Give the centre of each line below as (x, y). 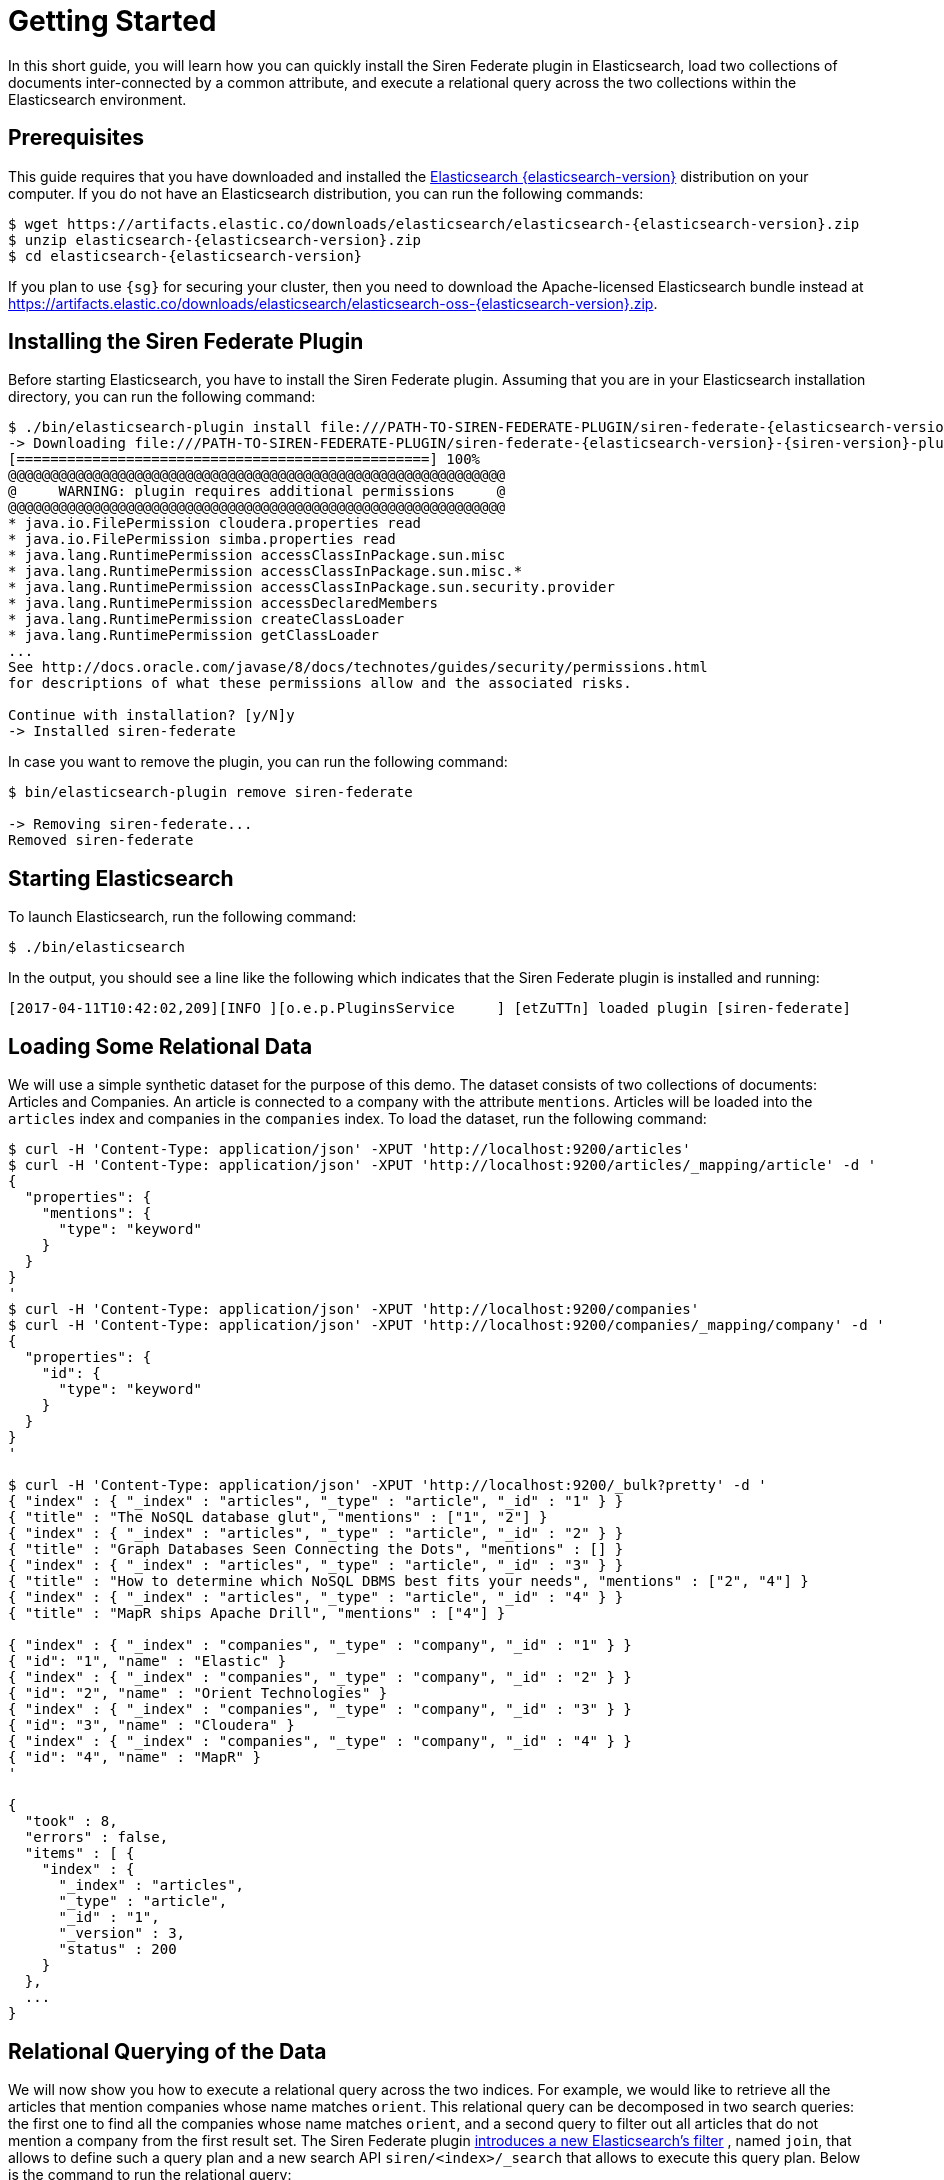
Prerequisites (76, 138)
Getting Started (112, 21)
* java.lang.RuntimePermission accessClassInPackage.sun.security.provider (311, 587)
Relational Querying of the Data (167, 2051)
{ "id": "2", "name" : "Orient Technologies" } (198, 1693)
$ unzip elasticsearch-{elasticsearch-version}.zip (215, 239)
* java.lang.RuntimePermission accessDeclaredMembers (223, 603)
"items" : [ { (79, 1853)
